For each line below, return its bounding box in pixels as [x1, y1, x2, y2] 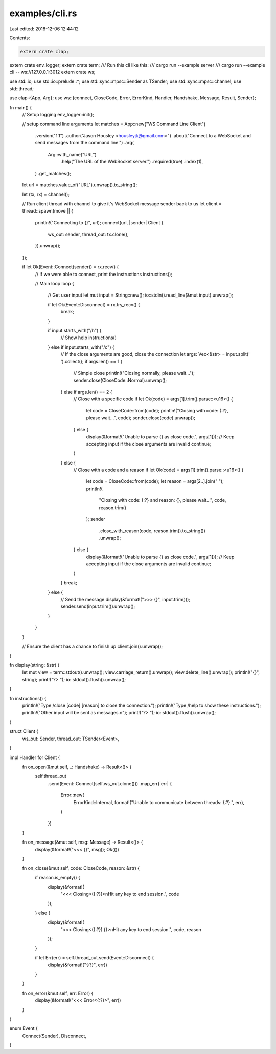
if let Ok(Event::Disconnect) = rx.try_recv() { [48, 301, 140, 307]
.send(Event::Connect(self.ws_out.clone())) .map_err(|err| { [48, 780, 172, 786]
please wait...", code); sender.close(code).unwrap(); [86, 415, 195, 421]
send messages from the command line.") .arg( [35, 140, 134, 146]
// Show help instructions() [60, 334, 117, 341]
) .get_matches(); [35, 170, 72, 176]
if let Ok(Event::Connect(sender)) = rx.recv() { [22, 264, 119, 270]
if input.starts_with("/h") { [48, 327, 102, 333]
